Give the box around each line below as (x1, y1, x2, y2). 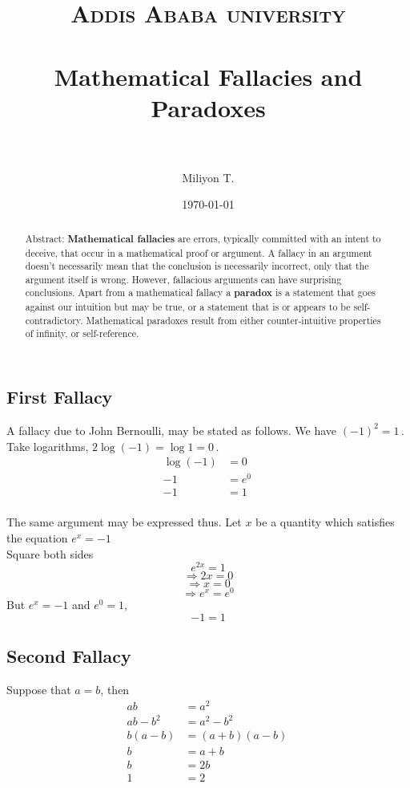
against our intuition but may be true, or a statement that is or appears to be (25, 300, 351, 314)
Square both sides (6, 545, 94, 562)
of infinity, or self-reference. (25, 327, 139, 340)
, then (100, 681, 130, 698)
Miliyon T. (182, 169, 235, 185)
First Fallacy (6, 384, 113, 409)
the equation (6, 529, 68, 546)
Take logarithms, (6, 437, 89, 454)
